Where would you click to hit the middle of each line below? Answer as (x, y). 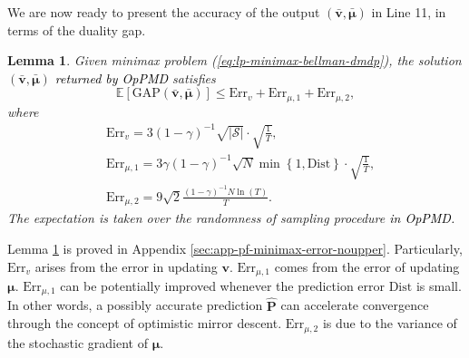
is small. (439, 285)
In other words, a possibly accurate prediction (135, 305)
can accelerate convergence (355, 305)
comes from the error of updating (367, 266)
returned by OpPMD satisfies (135, 77)
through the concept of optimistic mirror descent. (145, 323)
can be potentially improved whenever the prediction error (223, 285)
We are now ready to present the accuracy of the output (164, 12)
